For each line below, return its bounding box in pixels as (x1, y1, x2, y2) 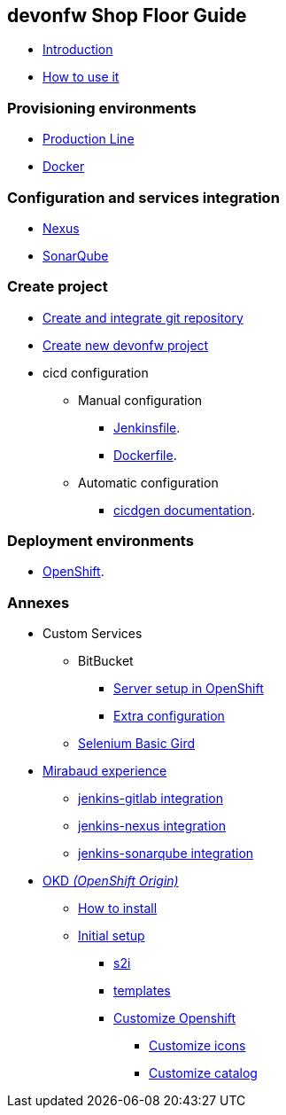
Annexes (7, 593, 70, 612)
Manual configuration (78, 392, 203, 408)
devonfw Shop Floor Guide (7, 4, 247, 27)
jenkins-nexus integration (78, 818, 226, 834)
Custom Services (43, 626, 143, 642)
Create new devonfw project (43, 337, 209, 353)
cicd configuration (43, 364, 149, 380)
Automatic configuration (78, 474, 219, 490)
